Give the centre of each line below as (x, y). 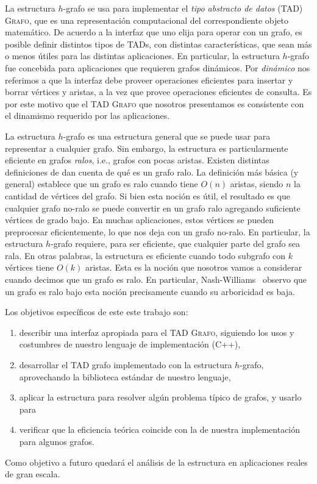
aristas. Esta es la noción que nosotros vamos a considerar (194, 267)
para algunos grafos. (57, 441)
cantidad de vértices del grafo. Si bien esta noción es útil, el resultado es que (148, 195)
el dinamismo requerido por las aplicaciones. (87, 116)
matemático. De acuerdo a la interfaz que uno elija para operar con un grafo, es (154, 32)
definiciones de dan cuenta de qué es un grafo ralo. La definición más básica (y (152, 172)
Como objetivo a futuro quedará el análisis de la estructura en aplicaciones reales (156, 462)
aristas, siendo (257, 184)
